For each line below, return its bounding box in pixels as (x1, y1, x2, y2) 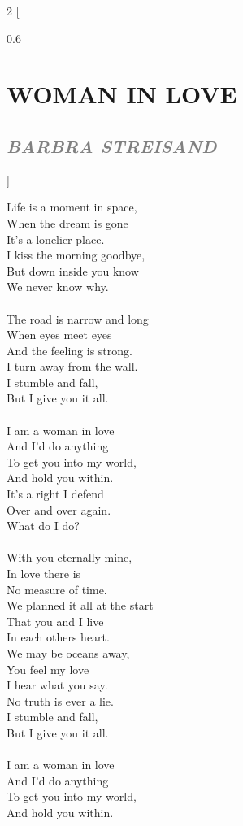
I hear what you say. (7, 676, 108, 693)
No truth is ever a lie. (7, 692, 114, 709)
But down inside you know (7, 262, 139, 279)
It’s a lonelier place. (7, 230, 105, 247)
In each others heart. (7, 628, 110, 646)
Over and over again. (7, 501, 111, 518)
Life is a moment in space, (7, 198, 137, 215)
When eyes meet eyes (7, 326, 112, 343)
